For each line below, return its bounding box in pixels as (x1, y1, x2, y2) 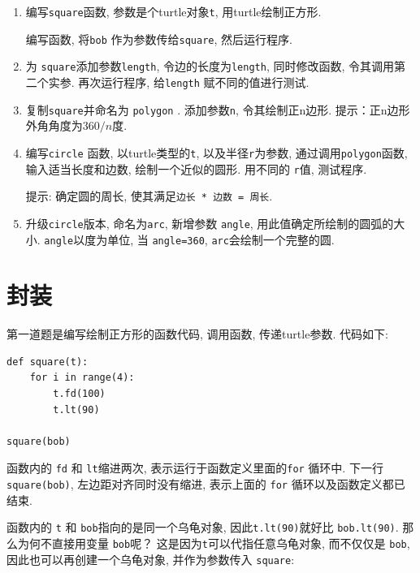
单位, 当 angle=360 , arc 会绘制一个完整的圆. (107, 230, 335, 248)
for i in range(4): (29, 372, 135, 384)
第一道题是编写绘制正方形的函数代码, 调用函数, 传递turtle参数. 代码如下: (6, 325, 388, 343)
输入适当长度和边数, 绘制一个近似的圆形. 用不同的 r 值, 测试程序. (25, 160, 367, 177)
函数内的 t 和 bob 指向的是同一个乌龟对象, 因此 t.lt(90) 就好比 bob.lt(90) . (6, 519, 399, 536)
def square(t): (6, 355, 89, 368)
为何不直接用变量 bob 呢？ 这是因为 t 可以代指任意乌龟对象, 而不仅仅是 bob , (17, 535, 410, 551)
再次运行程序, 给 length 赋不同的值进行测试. (78, 73, 310, 90)
